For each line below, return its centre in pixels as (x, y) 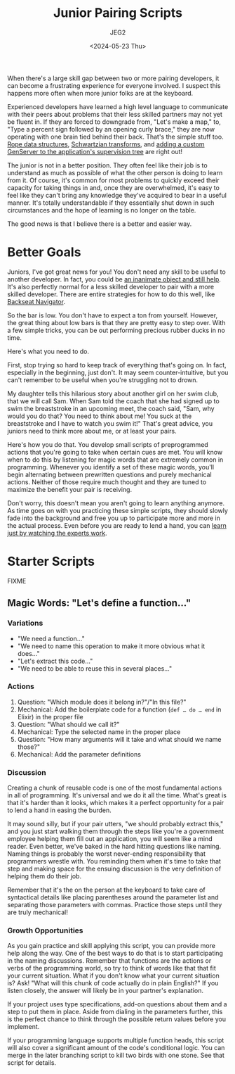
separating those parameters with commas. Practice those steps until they (115, 905)
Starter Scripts (51, 562)
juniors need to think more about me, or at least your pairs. (92, 431)
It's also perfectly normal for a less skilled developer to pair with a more (111, 286)
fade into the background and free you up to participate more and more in (114, 518)
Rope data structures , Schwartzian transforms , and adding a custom (106, 144)
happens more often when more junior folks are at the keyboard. (100, 93)
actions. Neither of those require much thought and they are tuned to (107, 482)
